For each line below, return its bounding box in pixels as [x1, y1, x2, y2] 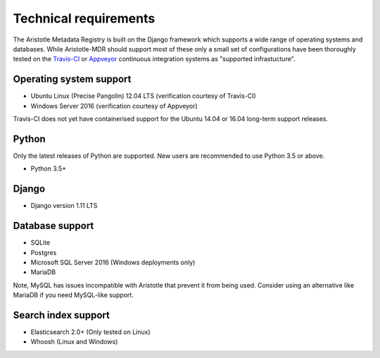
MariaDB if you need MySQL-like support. [13, 291, 134, 300]
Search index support [13, 309, 110, 321]
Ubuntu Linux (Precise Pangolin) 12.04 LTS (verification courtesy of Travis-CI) [30, 92, 256, 100]
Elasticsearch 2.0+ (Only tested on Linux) [30, 328, 151, 336]
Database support [13, 220, 94, 232]
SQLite [30, 238, 51, 247]
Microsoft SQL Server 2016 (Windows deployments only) [30, 258, 196, 266]
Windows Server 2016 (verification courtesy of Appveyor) [30, 101, 198, 110]
